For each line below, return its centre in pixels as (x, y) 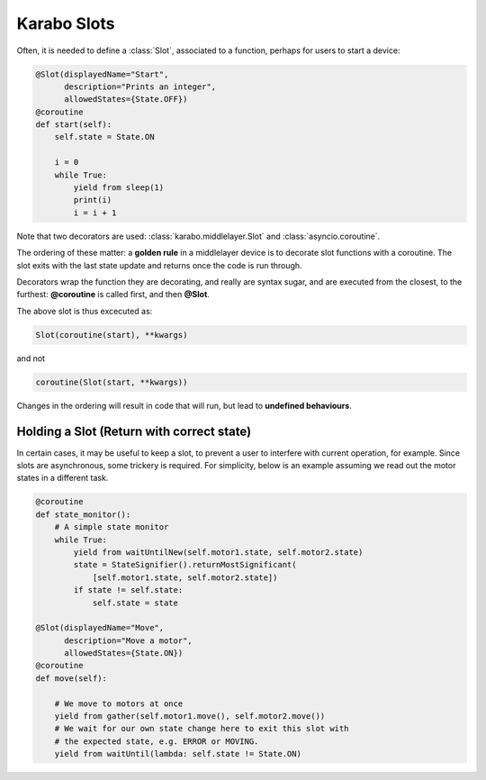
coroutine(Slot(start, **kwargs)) (112, 382)
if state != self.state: (128, 590)
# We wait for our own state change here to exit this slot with (202, 729)
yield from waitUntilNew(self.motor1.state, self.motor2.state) (218, 552)
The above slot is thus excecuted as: (85, 311)
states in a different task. (63, 478)
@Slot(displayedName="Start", (102, 74)
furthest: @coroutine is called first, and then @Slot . (113, 295)
